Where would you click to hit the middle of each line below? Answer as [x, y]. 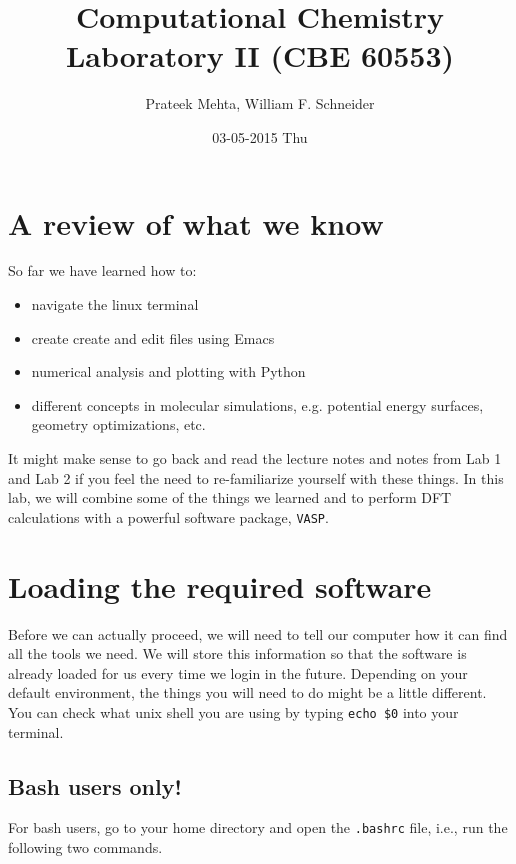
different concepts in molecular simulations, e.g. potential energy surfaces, [257, 404]
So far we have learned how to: [102, 270]
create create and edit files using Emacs [153, 337]
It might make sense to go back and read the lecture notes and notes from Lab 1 [255, 458]
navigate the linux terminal [115, 304]
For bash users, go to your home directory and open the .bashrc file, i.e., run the [258, 827]
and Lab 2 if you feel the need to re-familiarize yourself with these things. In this [256, 477]
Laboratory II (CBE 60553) [260, 55]
